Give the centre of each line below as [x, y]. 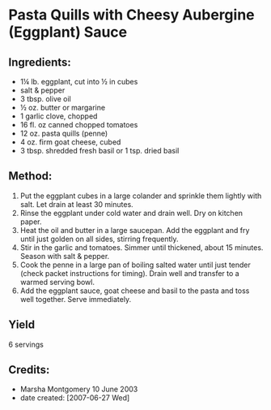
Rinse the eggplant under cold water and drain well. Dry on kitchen [131, 213]
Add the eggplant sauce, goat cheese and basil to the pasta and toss [135, 291]
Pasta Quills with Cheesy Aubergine [131, 15]
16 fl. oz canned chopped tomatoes [79, 125]
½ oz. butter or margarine [63, 108]
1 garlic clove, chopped [59, 116]
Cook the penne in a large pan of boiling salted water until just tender [135, 265]
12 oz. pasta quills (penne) [64, 133]
